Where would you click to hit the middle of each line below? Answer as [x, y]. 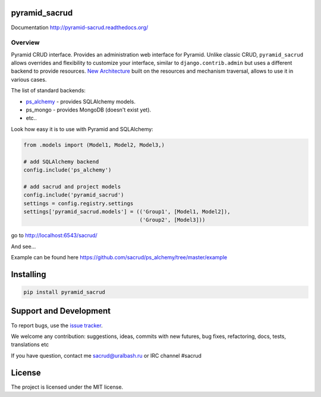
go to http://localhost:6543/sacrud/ [54, 235]
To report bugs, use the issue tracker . [57, 325]
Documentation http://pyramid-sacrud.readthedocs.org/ [80, 27]
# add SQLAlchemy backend [61, 162]
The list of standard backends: [48, 91]
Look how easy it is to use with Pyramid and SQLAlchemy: [82, 129]
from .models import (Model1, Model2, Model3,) [94, 145]
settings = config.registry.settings [78, 203]
